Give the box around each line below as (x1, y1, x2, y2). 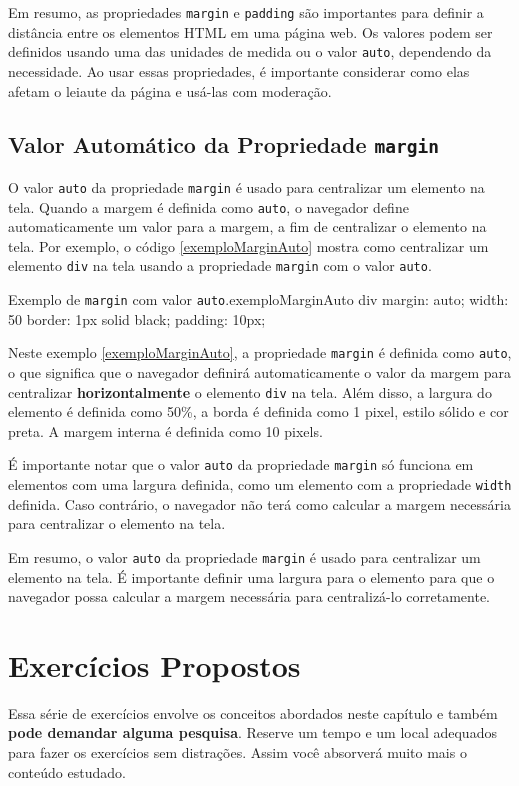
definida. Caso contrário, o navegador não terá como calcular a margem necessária (8, 493, 511, 514)
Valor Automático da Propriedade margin (8, 129, 440, 160)
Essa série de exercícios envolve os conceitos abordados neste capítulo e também (8, 702, 498, 723)
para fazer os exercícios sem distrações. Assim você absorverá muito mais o (8, 742, 467, 763)
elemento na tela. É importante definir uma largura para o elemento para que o (8, 566, 495, 587)
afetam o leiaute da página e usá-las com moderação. (8, 80, 332, 101)
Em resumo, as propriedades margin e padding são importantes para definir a (8, 2, 484, 22)
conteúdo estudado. (8, 761, 126, 782)
